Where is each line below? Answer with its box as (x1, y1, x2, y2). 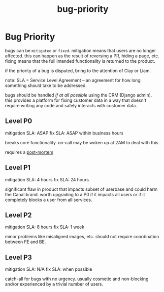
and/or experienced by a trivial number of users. (5, 281, 103, 287)
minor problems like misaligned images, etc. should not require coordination (5, 234, 159, 240)
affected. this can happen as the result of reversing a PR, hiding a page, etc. (5, 53, 160, 59)
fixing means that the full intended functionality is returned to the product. (5, 58, 155, 64)
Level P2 (5, 211, 32, 219)
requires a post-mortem (5, 149, 53, 155)
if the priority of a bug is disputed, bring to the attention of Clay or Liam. (5, 68, 151, 74)
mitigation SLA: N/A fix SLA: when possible (5, 266, 93, 272)
